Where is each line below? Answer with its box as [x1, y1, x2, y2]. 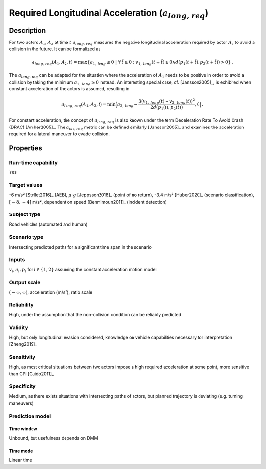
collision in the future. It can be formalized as [9, 46, 101, 52]
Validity [9, 324, 28, 331]
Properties [9, 144, 42, 152]
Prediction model [9, 413, 51, 420]
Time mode [9, 448, 33, 454]
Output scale [9, 279, 41, 286]
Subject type [9, 211, 41, 218]
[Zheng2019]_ [9, 341, 37, 347]
